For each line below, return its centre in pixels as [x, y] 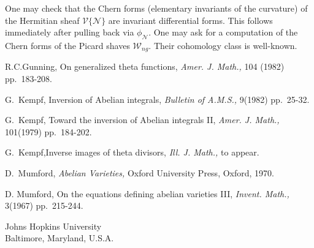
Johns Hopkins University [53, 226]
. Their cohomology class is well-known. [223, 45]
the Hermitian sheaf [42, 20]
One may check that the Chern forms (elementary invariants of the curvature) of [156, 8]
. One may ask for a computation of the [223, 32]
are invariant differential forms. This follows [190, 20]
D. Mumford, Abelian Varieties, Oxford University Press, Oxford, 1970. [140, 173]
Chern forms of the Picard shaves [67, 45]
